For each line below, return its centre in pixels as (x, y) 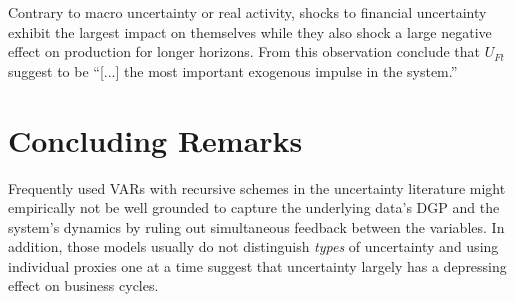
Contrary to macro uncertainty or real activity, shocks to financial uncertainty (247, 12)
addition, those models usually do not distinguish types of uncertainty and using (253, 246)
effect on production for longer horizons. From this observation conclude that (244, 51)
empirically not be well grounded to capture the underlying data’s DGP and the (254, 207)
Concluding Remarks (155, 139)
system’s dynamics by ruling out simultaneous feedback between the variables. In (256, 226)
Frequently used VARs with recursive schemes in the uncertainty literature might (257, 187)
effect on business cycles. (83, 285)
